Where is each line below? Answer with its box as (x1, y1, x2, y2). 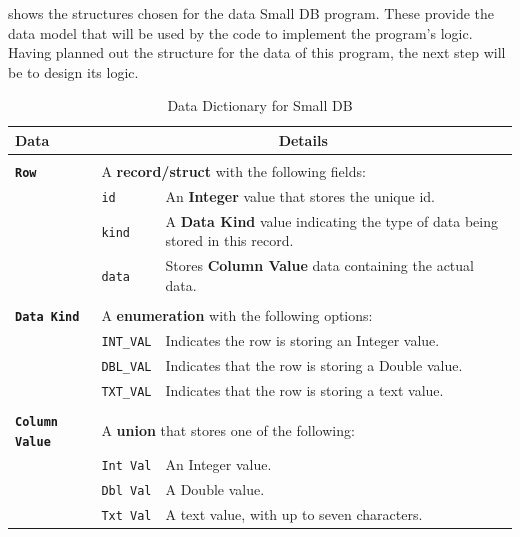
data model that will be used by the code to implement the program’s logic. (8, 22, 473, 43)
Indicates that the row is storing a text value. (165, 379, 444, 400)
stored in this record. (165, 230, 294, 251)
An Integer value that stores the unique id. (165, 186, 435, 206)
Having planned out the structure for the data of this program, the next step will (8, 42, 506, 63)
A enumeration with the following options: (101, 305, 373, 326)
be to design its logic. (8, 61, 139, 82)
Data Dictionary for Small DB (167, 95, 353, 116)
